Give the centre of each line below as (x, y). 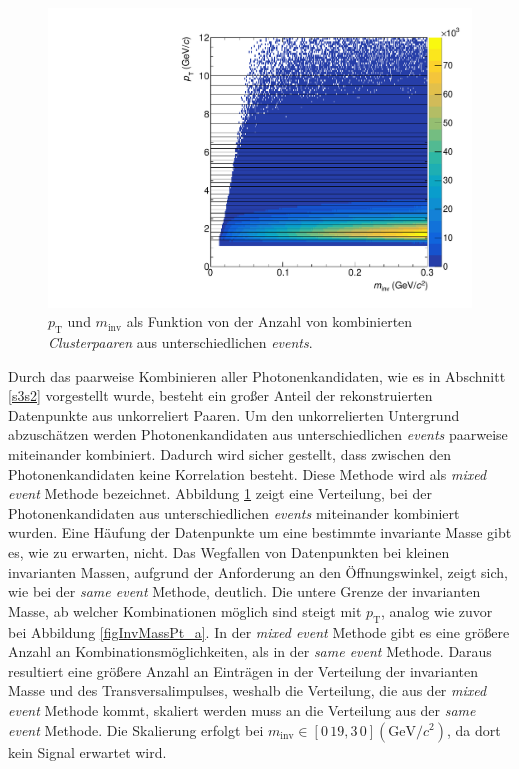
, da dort (474, 729)
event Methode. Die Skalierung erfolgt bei (136, 729)
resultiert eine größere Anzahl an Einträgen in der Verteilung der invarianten (243, 670)
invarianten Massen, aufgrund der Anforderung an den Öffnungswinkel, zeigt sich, (258, 571)
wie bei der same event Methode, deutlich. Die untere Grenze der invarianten (244, 591)
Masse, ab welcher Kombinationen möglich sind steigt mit (185, 610)
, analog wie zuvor (437, 610)
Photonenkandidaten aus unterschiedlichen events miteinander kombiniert (234, 512)
